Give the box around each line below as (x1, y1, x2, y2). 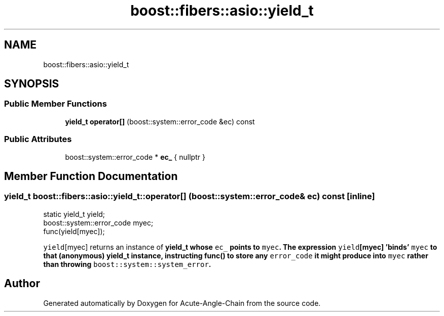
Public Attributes (4, 134, 72, 145)
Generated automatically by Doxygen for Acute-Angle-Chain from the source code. (43, 298, 321, 307)
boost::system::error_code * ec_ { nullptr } (65, 152, 205, 161)
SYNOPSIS (4, 77, 59, 91)
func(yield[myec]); (43, 227, 105, 236)
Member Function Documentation (4, 169, 178, 183)
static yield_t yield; (43, 209, 105, 218)
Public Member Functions (4, 99, 107, 109)
